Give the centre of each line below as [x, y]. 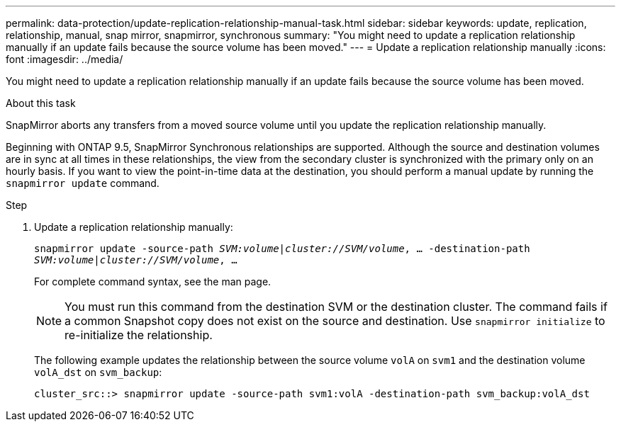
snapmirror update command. [83, 183]
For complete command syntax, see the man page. [153, 281]
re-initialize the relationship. [139, 335]
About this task [41, 103]
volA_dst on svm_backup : [98, 372]
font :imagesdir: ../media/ [65, 59]
